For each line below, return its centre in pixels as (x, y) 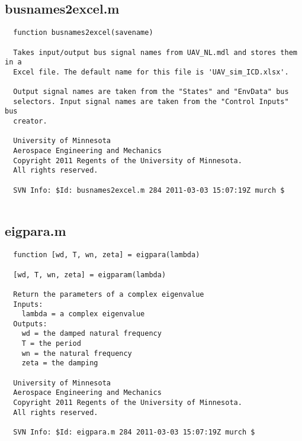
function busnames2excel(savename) (83, 33)
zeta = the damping (60, 363)
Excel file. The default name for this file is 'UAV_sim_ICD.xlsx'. (151, 72)
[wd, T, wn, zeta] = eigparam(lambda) (90, 275)
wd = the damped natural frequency (91, 334)
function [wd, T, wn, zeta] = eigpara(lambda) (107, 255)
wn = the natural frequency (77, 353)
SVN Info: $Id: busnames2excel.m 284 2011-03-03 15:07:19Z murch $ (149, 190)
